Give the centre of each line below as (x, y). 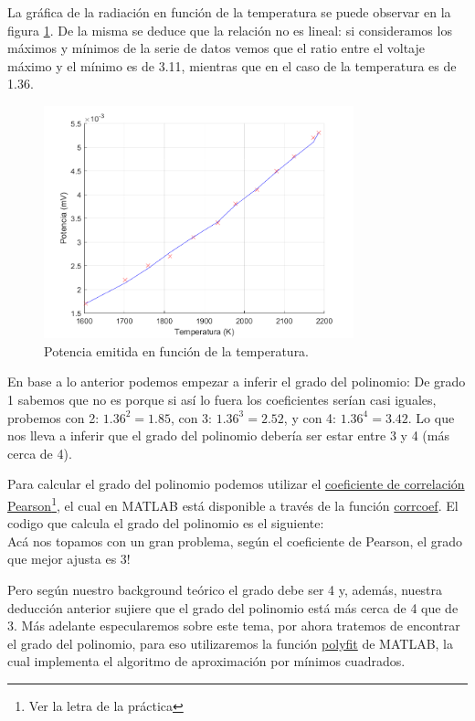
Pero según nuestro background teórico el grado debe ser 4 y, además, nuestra (225, 590)
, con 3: (191, 417)
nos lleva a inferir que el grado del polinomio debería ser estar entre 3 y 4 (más (228, 435)
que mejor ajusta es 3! (69, 559)
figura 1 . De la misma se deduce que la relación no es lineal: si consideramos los (230, 30)
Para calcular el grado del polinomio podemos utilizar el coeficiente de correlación (236, 484)
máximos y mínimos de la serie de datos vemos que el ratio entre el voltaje (216, 48)
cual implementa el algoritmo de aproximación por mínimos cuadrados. (206, 661)
